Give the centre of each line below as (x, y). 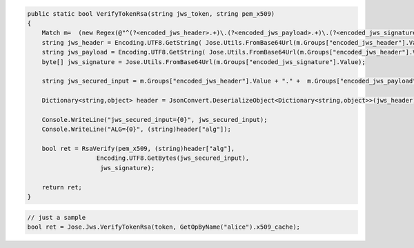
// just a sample (57, 217)
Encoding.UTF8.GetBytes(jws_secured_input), (173, 158)
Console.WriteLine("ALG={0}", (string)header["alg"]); (136, 130)
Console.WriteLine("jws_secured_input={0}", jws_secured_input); (155, 120)
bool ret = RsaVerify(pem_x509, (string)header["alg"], (138, 149)
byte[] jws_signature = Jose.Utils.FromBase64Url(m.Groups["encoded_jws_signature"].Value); (204, 62)
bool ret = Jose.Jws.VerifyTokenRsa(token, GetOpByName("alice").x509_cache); (164, 227)
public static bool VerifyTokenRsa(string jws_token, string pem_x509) (151, 13)
